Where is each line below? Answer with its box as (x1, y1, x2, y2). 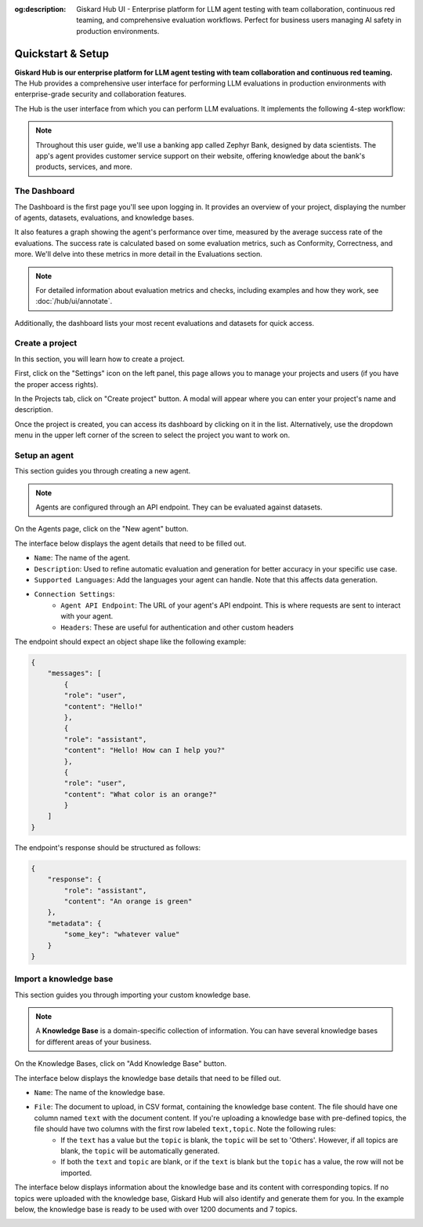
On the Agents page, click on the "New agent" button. (14, 524, 189, 534)
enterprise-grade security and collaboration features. (14, 89, 187, 99)
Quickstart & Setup (14, 47, 110, 60)
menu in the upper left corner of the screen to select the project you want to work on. (14, 430, 290, 440)
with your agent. (60, 612, 114, 621)
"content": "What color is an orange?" (63, 790, 217, 798)
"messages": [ (47, 669, 102, 678)
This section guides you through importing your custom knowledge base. (14, 990, 251, 999)
